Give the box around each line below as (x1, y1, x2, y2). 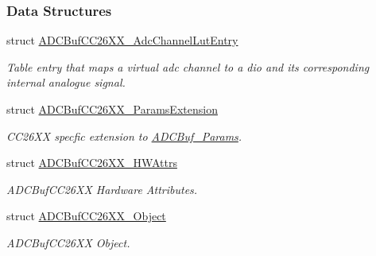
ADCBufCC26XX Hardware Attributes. (6, 180, 198, 197)
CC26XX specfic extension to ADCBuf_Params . (6, 127, 242, 144)
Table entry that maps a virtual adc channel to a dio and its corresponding (6, 58, 370, 75)
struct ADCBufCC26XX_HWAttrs (6, 154, 177, 171)
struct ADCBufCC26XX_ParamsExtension (6, 101, 218, 117)
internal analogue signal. (6, 74, 126, 91)
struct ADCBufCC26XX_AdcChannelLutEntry (6, 32, 238, 48)
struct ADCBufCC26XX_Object (6, 208, 166, 224)
